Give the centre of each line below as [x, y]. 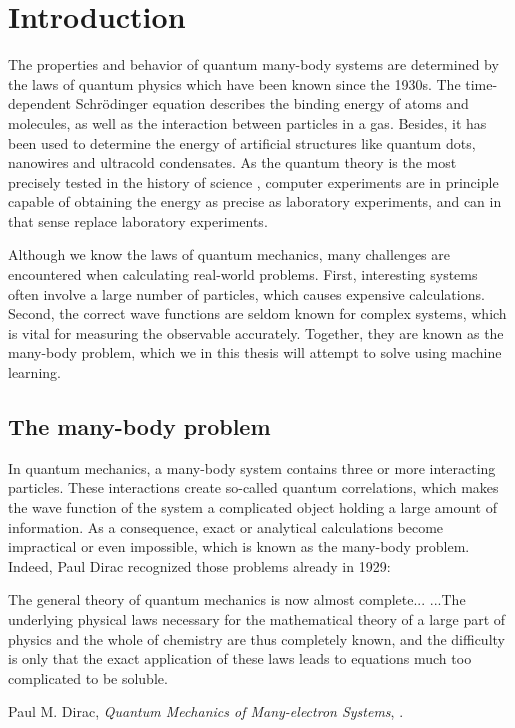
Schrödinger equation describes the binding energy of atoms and [272, 103]
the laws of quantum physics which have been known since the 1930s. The [234, 83]
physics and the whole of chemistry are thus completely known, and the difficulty [256, 638]
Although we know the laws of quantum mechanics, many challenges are [229, 254]
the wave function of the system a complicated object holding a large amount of [253, 507]
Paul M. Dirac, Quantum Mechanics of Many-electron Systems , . [206, 711]
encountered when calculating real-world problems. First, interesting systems [243, 274]
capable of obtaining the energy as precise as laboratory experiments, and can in [255, 201]
